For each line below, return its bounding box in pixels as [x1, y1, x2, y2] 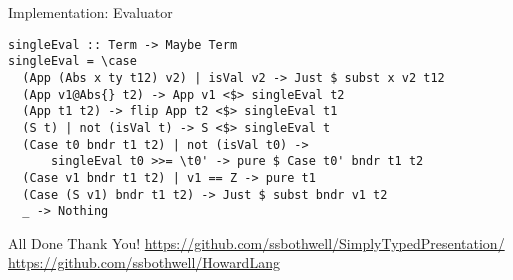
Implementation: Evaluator [8, 2, 173, 22]
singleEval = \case [8, 54, 137, 69]
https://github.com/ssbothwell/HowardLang [8, 252, 280, 273]
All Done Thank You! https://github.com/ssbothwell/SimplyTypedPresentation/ [8, 232, 505, 253]
